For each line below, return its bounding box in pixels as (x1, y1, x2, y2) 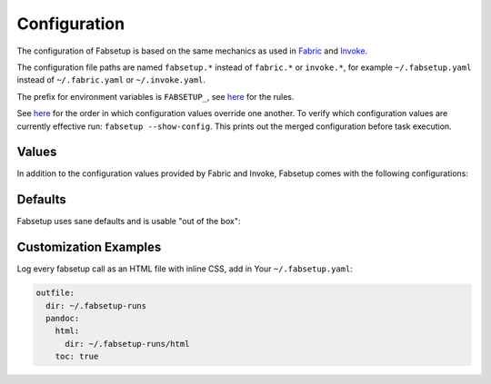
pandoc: (45, 313, 80, 323)
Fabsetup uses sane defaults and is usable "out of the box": (16, 216, 241, 227)
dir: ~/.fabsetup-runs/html (65, 339, 190, 349)
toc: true (55, 351, 99, 362)
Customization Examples (16, 240, 162, 255)
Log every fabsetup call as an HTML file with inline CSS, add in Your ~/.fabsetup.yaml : (16, 263, 354, 274)
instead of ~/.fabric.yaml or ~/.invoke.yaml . (16, 74, 206, 85)
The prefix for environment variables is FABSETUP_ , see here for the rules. (16, 91, 295, 102)
